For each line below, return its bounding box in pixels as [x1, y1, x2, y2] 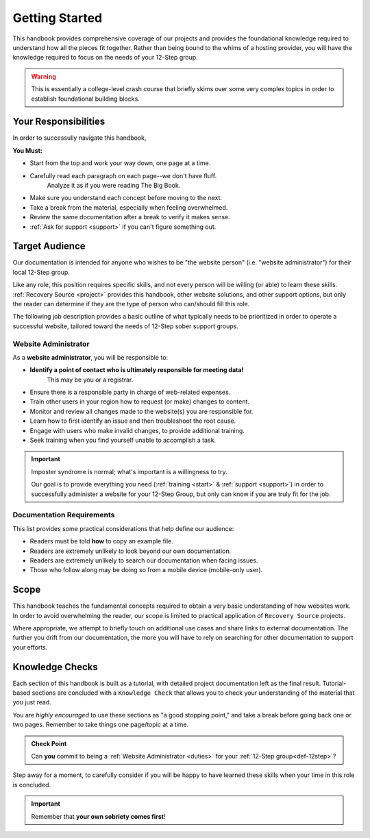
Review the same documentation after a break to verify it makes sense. [29, 213, 231, 221]
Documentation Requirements [12, 510, 115, 520]
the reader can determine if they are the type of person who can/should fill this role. [12, 300, 250, 308]
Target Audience [12, 241, 86, 252]
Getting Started [12, 10, 103, 25]
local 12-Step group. [12, 268, 70, 276]
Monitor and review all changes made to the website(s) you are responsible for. [29, 407, 254, 415]
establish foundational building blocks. [31, 95, 140, 103]
